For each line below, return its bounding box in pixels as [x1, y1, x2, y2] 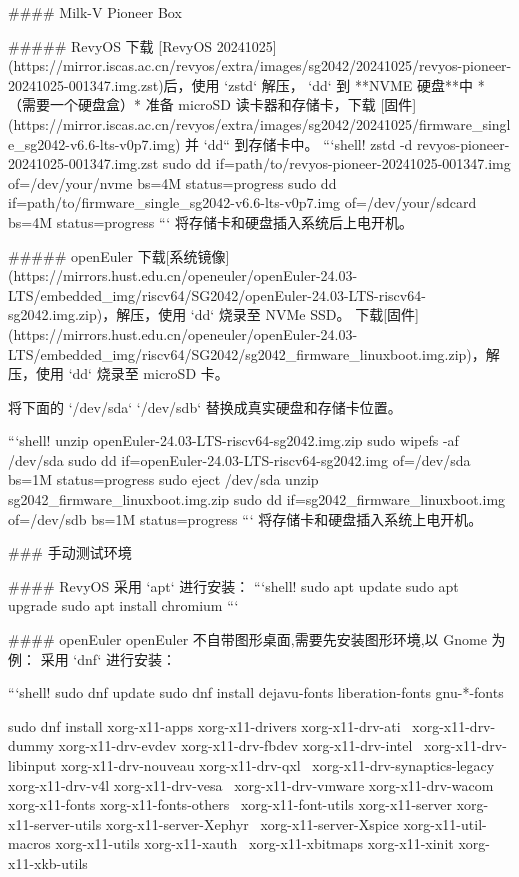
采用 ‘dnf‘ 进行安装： [40, 648, 177, 669]
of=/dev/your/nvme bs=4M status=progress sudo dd [8, 172, 337, 193]
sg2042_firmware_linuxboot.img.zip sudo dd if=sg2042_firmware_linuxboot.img [8, 489, 506, 510]
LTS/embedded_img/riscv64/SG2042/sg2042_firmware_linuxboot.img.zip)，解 [8, 343, 500, 364]
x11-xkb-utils [8, 852, 88, 873]
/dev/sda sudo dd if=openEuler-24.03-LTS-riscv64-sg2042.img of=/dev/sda [8, 449, 471, 470]
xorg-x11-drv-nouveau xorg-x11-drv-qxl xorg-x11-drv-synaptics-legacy [60, 755, 495, 775]
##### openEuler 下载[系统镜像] [8, 245, 230, 266]
